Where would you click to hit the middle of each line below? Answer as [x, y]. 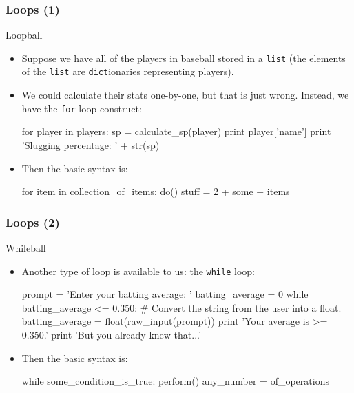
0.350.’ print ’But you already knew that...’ [111, 334]
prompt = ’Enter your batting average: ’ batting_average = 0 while [165, 294]
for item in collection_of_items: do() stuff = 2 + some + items [156, 191]
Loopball [24, 35]
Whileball [26, 247]
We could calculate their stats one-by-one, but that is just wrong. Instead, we [185, 95]
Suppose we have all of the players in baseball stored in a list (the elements [184, 58]
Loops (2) [33, 222]
